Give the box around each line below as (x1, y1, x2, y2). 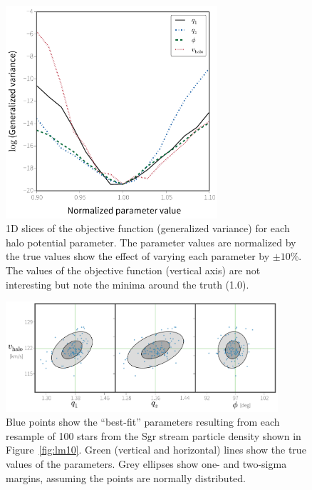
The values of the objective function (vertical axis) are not (6, 263, 261, 278)
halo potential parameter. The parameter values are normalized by (6, 234, 296, 249)
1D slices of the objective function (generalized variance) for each (6, 221, 290, 236)
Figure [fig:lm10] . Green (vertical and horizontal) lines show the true (6, 442, 306, 457)
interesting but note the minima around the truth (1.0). (6, 276, 249, 291)
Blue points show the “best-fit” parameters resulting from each (6, 414, 280, 429)
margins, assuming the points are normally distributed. (6, 470, 246, 485)
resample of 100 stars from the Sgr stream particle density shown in (6, 428, 301, 443)
